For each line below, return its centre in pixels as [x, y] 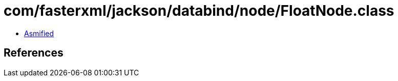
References [34, 53]
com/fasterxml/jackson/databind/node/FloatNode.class [199, 11]
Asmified [39, 33]
